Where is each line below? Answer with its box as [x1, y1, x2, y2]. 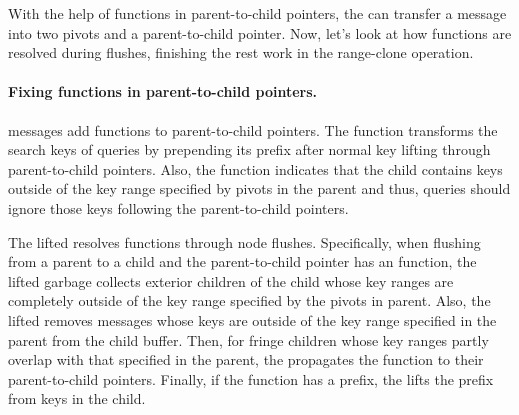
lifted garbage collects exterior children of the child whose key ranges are [8, 270, 454, 291]
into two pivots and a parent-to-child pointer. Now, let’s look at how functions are [8, 22, 512, 43]
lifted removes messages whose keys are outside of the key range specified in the [8, 309, 497, 330]
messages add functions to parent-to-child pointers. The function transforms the [8, 119, 498, 140]
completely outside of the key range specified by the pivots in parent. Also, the [8, 290, 491, 311]
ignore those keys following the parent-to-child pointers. [8, 197, 349, 218]
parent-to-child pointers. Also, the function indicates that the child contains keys [8, 158, 503, 179]
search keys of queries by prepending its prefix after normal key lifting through [8, 139, 491, 160]
